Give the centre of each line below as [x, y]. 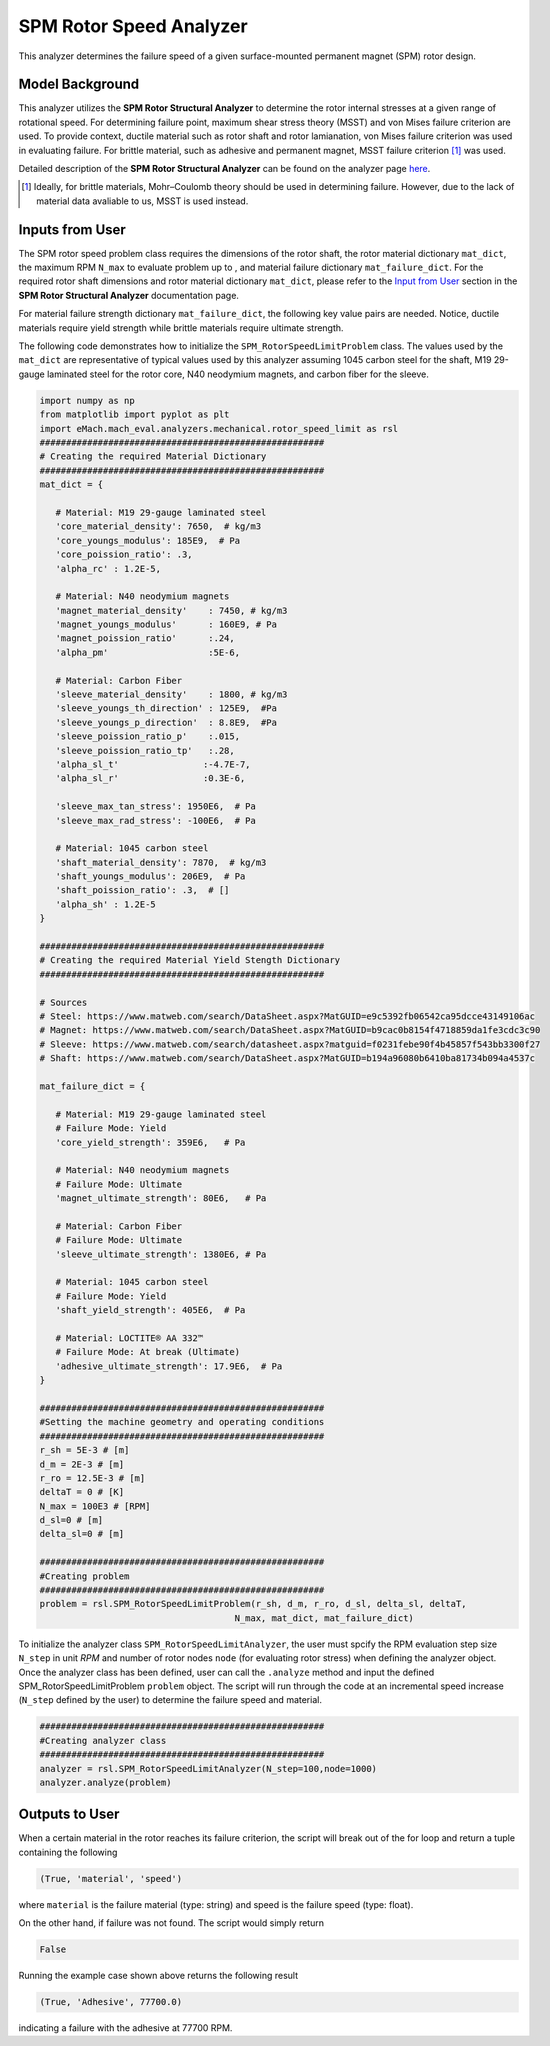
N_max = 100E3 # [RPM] [95, 1506]
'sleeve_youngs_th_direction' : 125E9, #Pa [166, 708]
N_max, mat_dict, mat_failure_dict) [324, 1618]
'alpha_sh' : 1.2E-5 [106, 904]
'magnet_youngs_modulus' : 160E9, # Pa [166, 624]
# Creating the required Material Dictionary [153, 456]
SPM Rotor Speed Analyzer [133, 26]
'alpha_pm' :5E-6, [147, 652]
